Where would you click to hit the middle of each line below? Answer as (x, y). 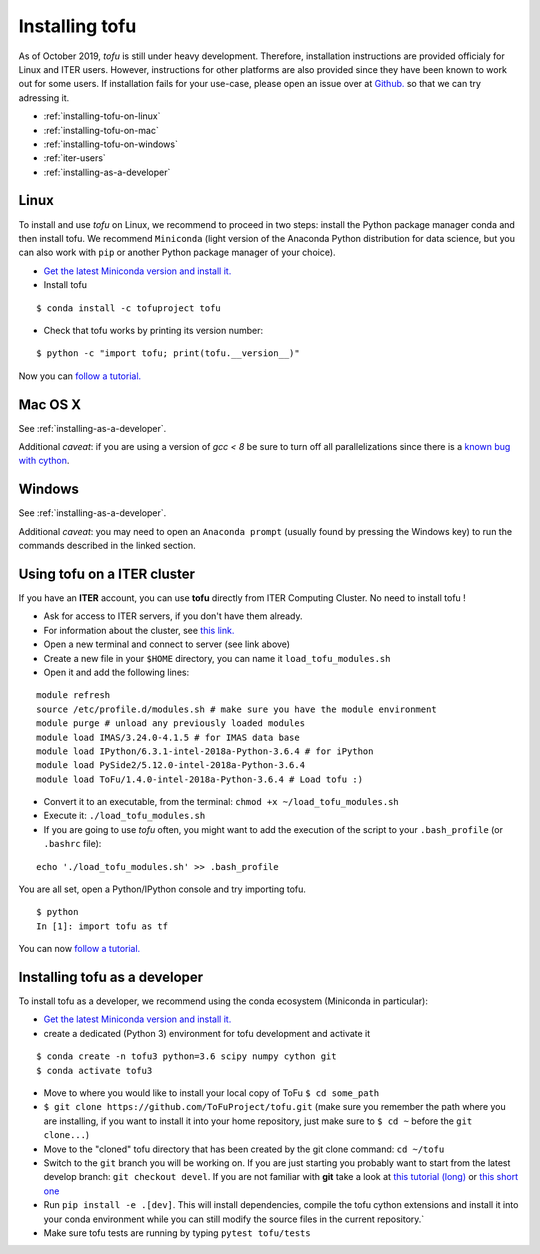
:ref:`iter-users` (75, 158)
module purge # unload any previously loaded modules (170, 723)
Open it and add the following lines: (116, 672)
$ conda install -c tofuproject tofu (129, 308)
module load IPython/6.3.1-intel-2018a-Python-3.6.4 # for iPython (205, 751)
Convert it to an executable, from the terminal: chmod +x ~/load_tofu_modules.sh (221, 802)
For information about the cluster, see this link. (139, 630)
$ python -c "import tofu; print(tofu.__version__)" (168, 353)
